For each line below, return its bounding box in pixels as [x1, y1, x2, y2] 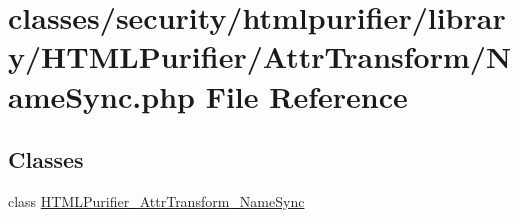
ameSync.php [8, 75, 195, 116]
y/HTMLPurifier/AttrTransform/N [8, 36, 512, 77]
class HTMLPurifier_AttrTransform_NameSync [8, 190, 305, 211]
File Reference [205, 75, 408, 116]
